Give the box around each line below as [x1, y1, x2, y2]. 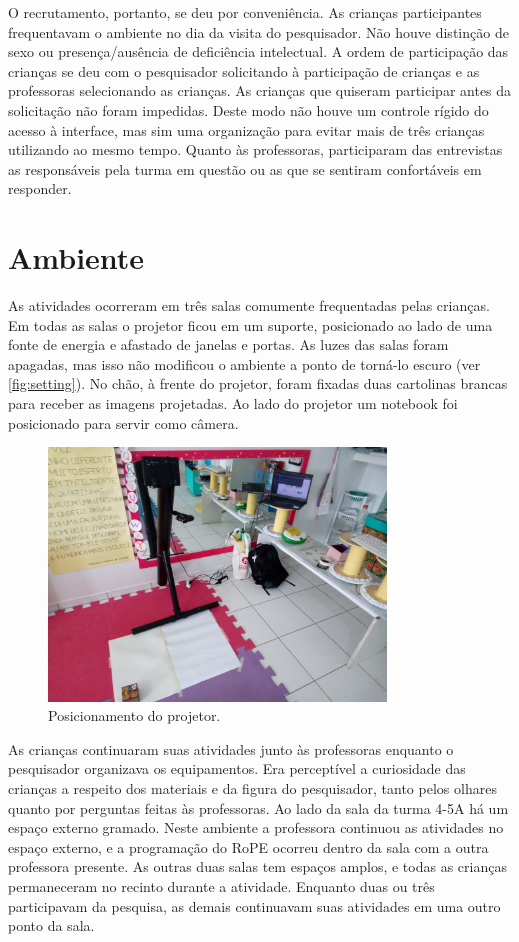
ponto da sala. [8, 915, 95, 936]
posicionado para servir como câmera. [8, 412, 239, 433]
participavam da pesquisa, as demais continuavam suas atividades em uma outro [8, 895, 501, 916]
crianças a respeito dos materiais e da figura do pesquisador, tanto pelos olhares [8, 777, 497, 798]
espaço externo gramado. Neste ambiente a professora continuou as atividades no [8, 817, 504, 838]
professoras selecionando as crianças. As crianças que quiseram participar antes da [8, 80, 512, 101]
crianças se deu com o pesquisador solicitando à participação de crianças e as [8, 60, 480, 81]
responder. [8, 178, 72, 199]
